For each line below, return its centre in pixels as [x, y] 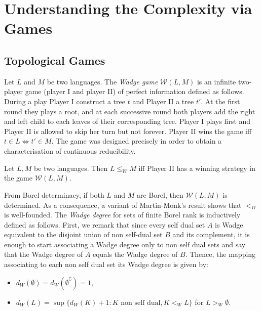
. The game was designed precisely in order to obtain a [137, 141]
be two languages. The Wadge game [102, 81]
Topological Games [55, 60]
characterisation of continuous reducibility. [70, 150]
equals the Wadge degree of [135, 254]
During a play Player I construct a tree [65, 101]
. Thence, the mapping [220, 254]
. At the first [220, 101]
